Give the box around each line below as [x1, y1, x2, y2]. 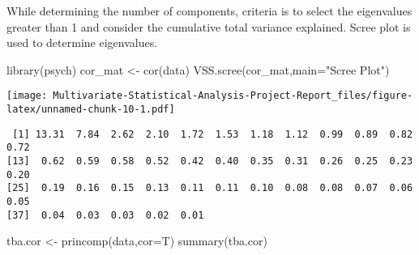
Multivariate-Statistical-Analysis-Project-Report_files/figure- [53, 90, 413, 102]
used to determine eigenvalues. [6, 34, 158, 51]
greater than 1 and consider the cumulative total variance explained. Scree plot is [6, 18, 411, 35]
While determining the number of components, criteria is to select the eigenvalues [6, 2, 413, 19]
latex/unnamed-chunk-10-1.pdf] [6, 104, 175, 116]
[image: [6, 90, 48, 102]
